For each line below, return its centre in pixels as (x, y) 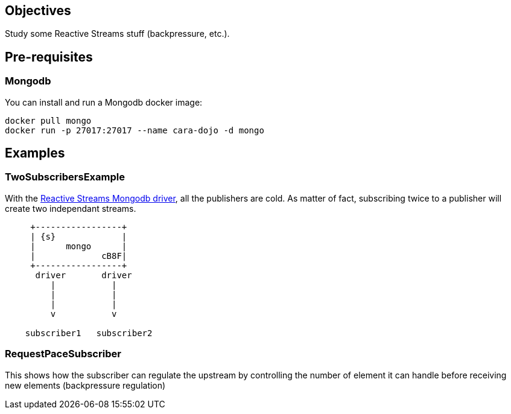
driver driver (84, 275)
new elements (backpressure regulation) (85, 385)
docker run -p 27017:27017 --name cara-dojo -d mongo (135, 130)
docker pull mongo (48, 120)
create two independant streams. (71, 208)
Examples (35, 153)
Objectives (38, 11)
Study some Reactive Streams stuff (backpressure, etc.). (117, 34)
